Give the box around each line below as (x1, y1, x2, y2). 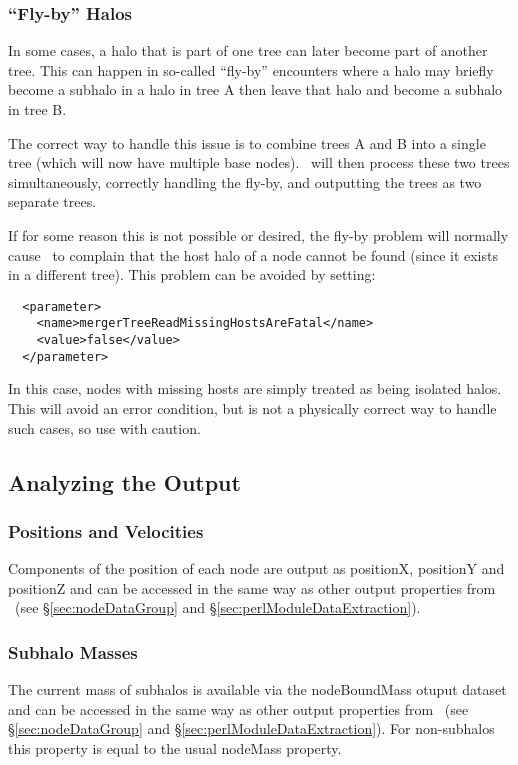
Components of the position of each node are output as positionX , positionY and (8, 558, 505, 579)
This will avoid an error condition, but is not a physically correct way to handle (8, 397, 497, 418)
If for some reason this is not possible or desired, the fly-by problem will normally (8, 224, 509, 245)
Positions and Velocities (8, 518, 204, 543)
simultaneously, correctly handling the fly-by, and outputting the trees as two (8, 171, 482, 192)
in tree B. (8, 99, 67, 119)
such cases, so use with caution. (8, 417, 201, 438)
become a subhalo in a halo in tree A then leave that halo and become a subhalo (8, 79, 503, 100)
